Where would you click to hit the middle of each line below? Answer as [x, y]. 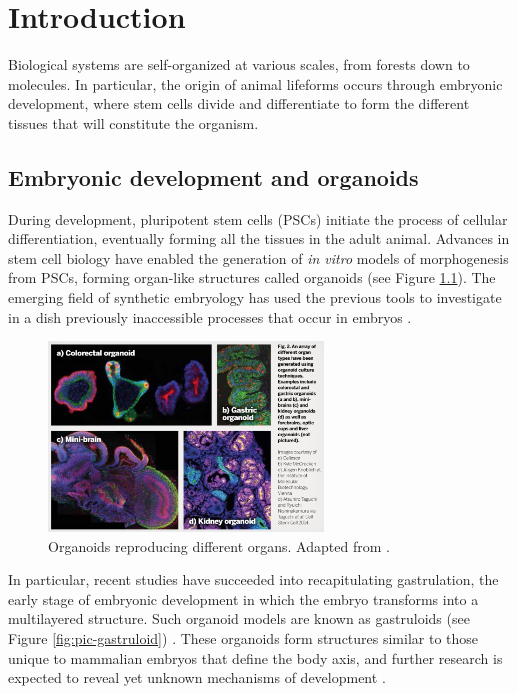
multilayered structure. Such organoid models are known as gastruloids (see [239, 618]
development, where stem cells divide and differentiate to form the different [239, 103]
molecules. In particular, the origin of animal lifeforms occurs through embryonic [255, 83]
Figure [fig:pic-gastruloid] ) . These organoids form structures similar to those [243, 638]
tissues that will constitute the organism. [133, 122]
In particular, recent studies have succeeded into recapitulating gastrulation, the [253, 579]
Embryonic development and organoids [213, 176]
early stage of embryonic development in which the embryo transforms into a [243, 598]
